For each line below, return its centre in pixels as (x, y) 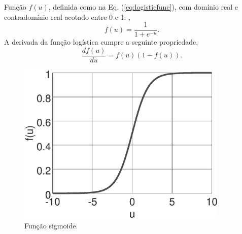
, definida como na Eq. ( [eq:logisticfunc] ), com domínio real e (143, 7)
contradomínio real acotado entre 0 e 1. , (67, 16)
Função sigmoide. (51, 226)
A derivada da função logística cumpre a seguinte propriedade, (101, 42)
